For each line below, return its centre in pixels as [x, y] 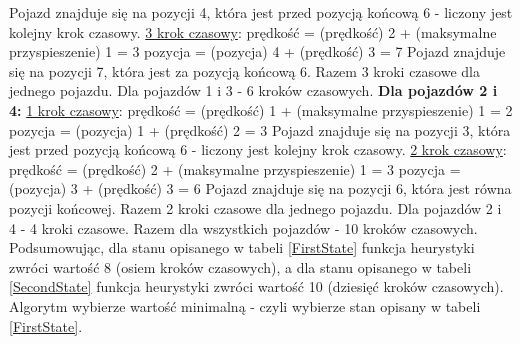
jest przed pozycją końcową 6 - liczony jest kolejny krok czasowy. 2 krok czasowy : [258, 149]
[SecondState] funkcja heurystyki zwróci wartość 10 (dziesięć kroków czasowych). [256, 286]
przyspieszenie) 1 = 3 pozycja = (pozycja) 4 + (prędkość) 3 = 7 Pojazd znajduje [257, 51]
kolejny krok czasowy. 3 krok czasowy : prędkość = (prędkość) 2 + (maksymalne [253, 31]
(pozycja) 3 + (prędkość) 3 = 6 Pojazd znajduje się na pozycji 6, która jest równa [260, 188]
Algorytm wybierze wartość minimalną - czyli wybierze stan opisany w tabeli [245, 305]
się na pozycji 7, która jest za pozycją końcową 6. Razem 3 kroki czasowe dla [244, 70]
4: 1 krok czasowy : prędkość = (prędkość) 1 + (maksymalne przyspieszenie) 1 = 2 [261, 109]
